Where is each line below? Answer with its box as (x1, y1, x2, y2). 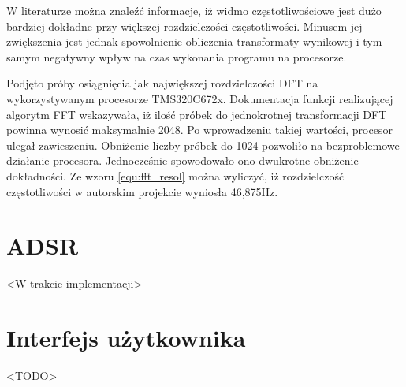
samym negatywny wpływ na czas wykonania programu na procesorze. (6, 48, 347, 65)
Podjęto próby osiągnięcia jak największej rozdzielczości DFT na (6, 75, 318, 91)
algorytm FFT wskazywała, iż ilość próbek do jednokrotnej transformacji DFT (6, 106, 387, 122)
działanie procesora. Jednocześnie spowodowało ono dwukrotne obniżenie (6, 152, 359, 169)
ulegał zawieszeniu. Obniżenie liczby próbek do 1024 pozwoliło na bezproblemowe (6, 136, 400, 153)
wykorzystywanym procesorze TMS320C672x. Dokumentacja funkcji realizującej (6, 90, 393, 106)
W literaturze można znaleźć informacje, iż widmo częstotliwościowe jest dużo (6, 2, 382, 18)
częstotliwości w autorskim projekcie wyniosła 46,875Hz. (6, 183, 278, 199)
